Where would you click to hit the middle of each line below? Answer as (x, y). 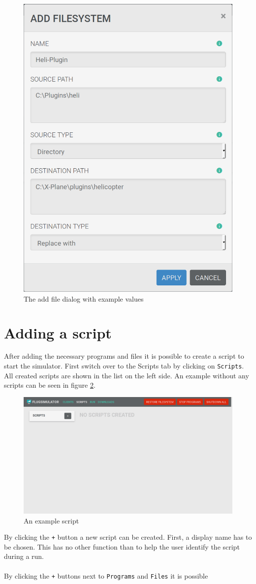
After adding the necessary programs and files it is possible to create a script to (124, 356)
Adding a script (58, 332)
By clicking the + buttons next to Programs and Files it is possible (106, 575)
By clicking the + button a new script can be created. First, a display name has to (128, 537)
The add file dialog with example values (84, 298)
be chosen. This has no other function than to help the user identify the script (122, 546)
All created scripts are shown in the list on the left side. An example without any (127, 375)
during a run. (24, 556)
